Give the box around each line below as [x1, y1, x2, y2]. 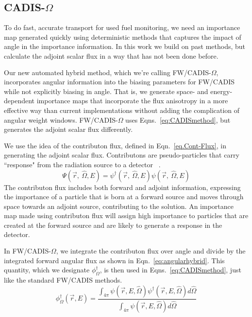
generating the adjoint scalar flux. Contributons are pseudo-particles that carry [4, 150, 239, 160]
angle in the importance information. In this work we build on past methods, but [4, 41, 245, 51]
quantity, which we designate [4, 265, 90, 275]
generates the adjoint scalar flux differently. [4, 124, 133, 134]
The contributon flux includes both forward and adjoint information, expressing [4, 182, 241, 192]
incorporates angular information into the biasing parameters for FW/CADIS [4, 77, 235, 87]
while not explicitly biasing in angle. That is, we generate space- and [4, 86, 208, 96]
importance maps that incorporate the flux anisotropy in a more [36, 95, 228, 106]
